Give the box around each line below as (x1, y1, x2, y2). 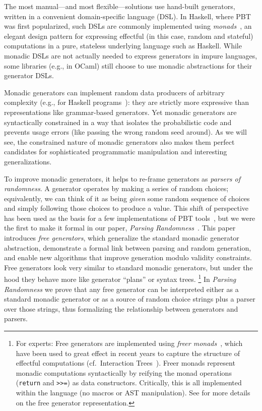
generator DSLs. (4, 70, 54, 81)
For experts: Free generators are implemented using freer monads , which (16, 338, 243, 348)
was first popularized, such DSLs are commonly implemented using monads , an (4, 21, 252, 31)
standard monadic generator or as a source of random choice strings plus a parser (4, 293, 255, 304)
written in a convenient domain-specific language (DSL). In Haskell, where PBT (4, 11, 251, 21)
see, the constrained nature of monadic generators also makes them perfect (4, 136, 235, 147)
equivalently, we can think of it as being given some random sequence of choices (4, 193, 250, 203)
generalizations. (4, 156, 52, 166)
